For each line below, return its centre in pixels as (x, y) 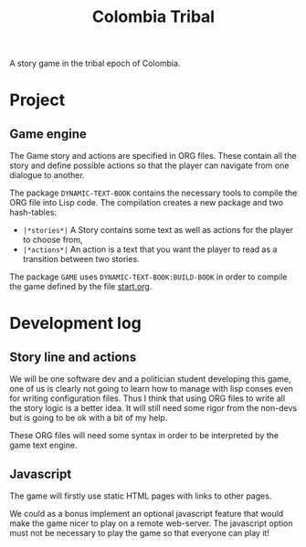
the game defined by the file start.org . (81, 287)
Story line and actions (73, 357)
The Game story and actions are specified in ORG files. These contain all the (153, 156)
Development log (75, 324)
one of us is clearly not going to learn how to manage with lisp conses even (152, 389)
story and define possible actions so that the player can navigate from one (149, 165)
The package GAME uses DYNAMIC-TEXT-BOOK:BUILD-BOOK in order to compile (148, 277)
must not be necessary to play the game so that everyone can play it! (139, 533)
